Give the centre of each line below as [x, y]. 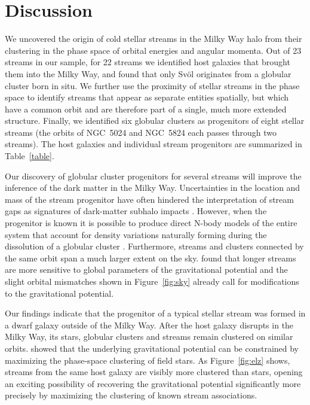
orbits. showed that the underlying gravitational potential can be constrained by [152, 348]
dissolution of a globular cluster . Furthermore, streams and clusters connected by [154, 246]
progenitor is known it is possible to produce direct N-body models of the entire [151, 223]
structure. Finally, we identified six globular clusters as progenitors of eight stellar [155, 121]
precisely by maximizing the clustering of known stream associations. [131, 395]
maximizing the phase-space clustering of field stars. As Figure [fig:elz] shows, [148, 360]
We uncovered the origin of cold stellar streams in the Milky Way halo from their [154, 39]
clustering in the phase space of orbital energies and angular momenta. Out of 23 [153, 50]
